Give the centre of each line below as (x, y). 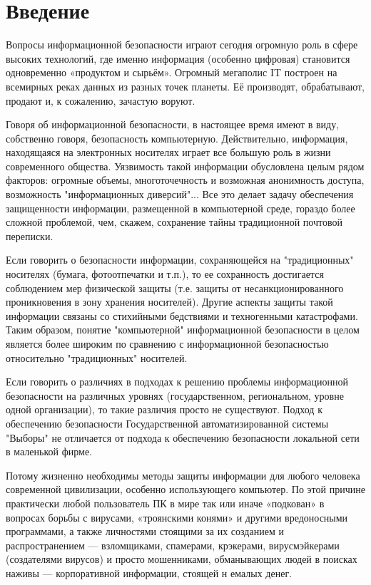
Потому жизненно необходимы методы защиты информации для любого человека (183, 475)
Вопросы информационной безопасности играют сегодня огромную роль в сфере (182, 45)
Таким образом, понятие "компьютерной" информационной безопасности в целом (183, 330)
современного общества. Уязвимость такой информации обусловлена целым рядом (185, 166)
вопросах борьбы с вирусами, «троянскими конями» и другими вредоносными (177, 517)
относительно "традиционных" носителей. (97, 357)
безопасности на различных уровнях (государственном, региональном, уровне (175, 395)
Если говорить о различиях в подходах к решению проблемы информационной (177, 382)
